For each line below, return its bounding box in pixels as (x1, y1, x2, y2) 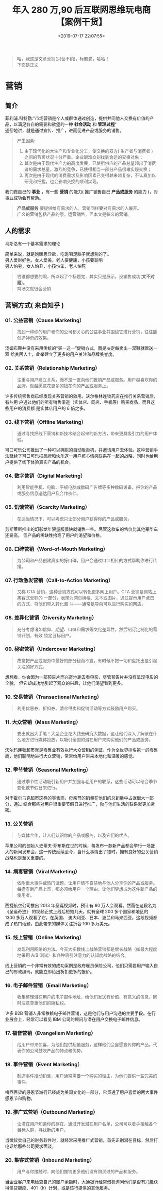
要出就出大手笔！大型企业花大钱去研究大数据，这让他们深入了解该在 (16, 731, 153, 737)
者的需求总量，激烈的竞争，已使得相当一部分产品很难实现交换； (24, 166, 152, 172)
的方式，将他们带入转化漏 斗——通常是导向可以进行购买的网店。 (16, 601, 146, 607)
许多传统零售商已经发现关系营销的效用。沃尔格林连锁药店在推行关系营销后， (5, 393, 158, 399)
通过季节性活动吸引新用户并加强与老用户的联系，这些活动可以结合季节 (16, 778, 158, 784)
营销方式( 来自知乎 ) (5, 301, 64, 310)
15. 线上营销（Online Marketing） (5, 934, 84, 941)
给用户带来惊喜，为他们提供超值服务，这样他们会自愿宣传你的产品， (16, 1042, 153, 1048)
